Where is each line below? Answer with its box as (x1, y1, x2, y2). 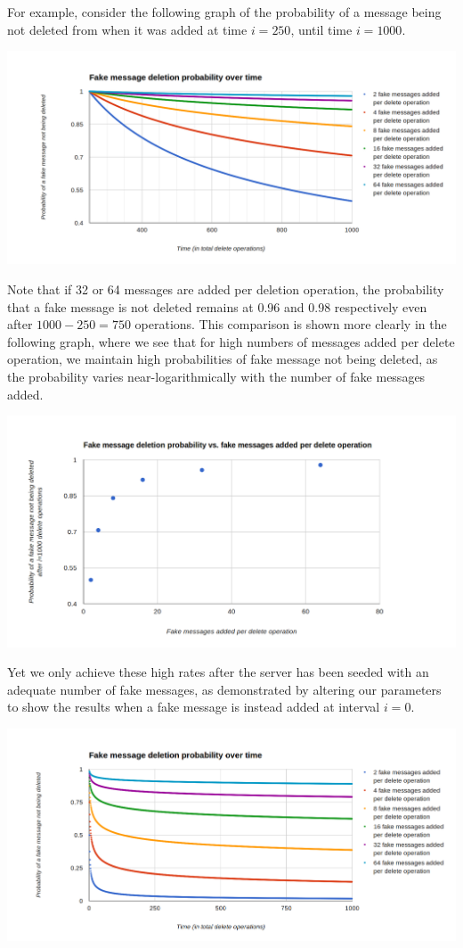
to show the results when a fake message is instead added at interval (7, 697, 380, 716)
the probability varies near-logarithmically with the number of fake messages (7, 367, 426, 385)
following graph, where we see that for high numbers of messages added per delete (7, 332, 455, 350)
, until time (290, 20, 353, 38)
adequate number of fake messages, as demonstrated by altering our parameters (7, 680, 442, 698)
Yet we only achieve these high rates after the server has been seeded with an (7, 663, 429, 681)
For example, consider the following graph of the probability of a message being (7, 3, 442, 21)
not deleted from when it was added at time (7, 20, 248, 38)
